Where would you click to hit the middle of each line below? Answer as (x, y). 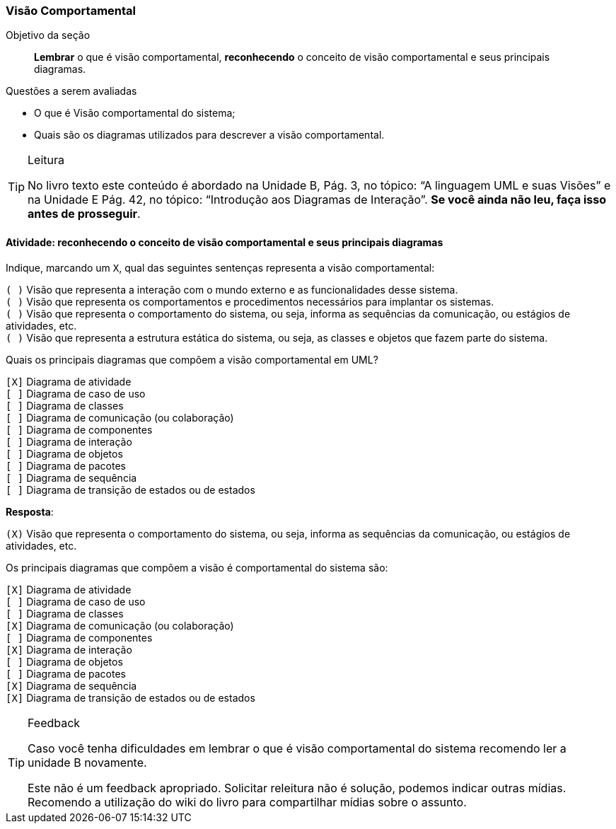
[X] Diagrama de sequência (71, 685)
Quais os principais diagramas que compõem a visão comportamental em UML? (192, 359)
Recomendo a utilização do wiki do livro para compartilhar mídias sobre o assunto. (247, 802)
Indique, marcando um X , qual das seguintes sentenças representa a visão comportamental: (220, 267)
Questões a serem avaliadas (71, 91)
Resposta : (30, 511)
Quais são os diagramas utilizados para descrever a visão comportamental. (209, 135)
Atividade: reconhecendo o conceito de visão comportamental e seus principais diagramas (225, 242)
